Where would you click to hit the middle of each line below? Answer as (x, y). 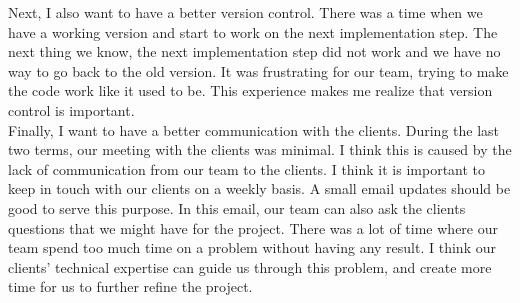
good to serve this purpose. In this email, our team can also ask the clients (237, 207)
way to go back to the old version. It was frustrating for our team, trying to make (258, 70)
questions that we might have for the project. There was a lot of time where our (253, 227)
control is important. (71, 109)
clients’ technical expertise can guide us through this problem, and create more (250, 266)
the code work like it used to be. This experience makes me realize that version (250, 90)
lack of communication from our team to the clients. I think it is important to (247, 168)
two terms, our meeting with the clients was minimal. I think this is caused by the (260, 149)
